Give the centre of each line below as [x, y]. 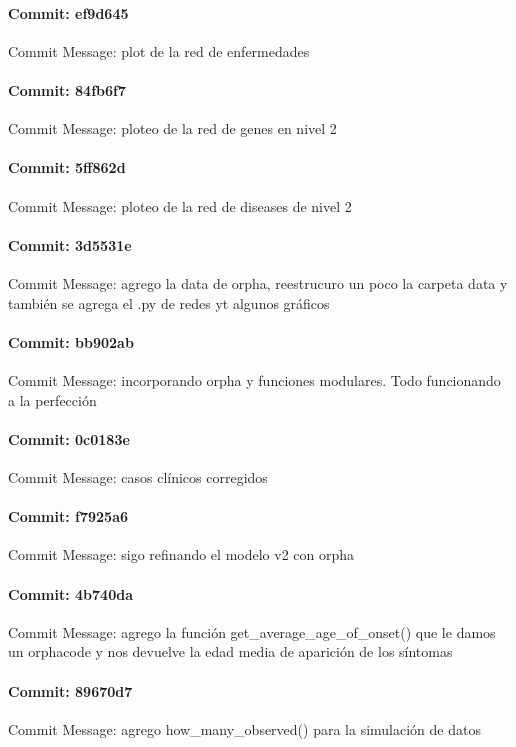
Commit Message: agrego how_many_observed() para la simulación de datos [244, 728]
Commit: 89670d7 [70, 690]
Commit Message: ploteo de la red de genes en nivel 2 [172, 128]
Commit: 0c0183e [69, 438]
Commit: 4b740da [70, 593]
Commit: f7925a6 [68, 516]
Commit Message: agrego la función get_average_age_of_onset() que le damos [252, 631]
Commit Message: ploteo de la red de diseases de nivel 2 [180, 205]
